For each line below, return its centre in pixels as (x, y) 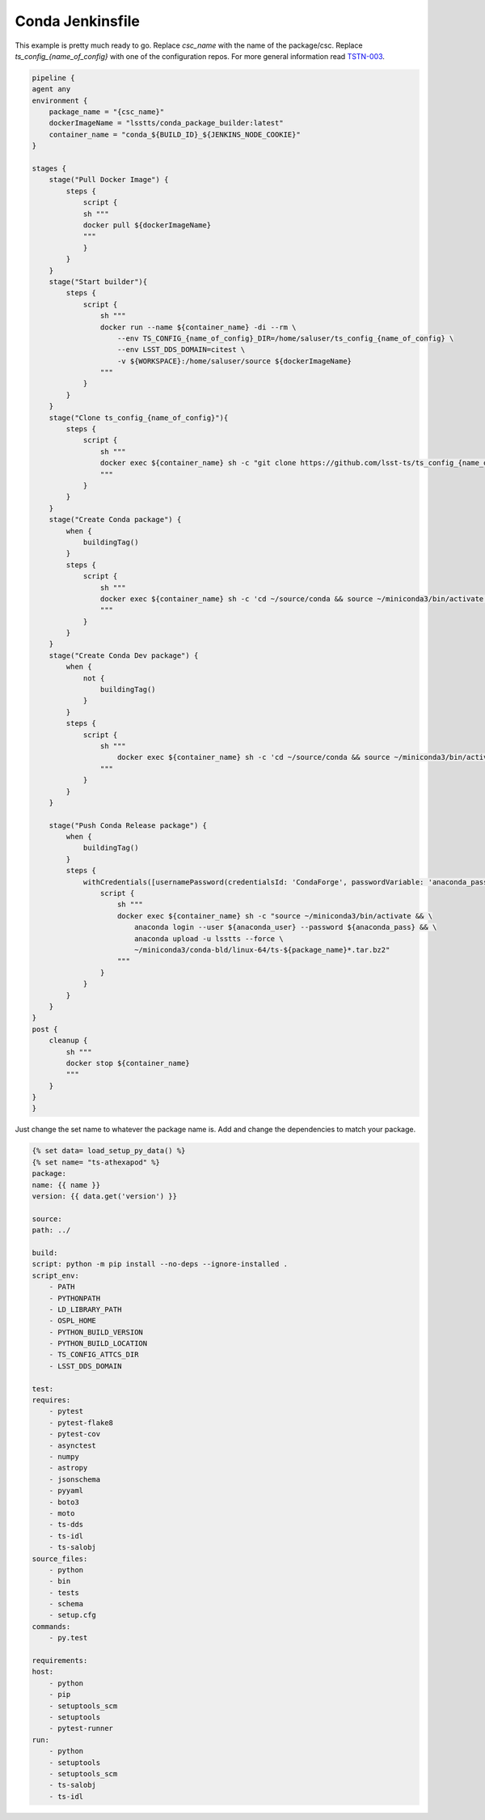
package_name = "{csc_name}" (107, 112)
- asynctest (73, 1445)
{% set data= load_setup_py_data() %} (109, 1151)
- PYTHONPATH (75, 1298)
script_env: (56, 1275)
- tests (64, 1593)
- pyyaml (66, 1491)
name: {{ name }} (66, 1185)
